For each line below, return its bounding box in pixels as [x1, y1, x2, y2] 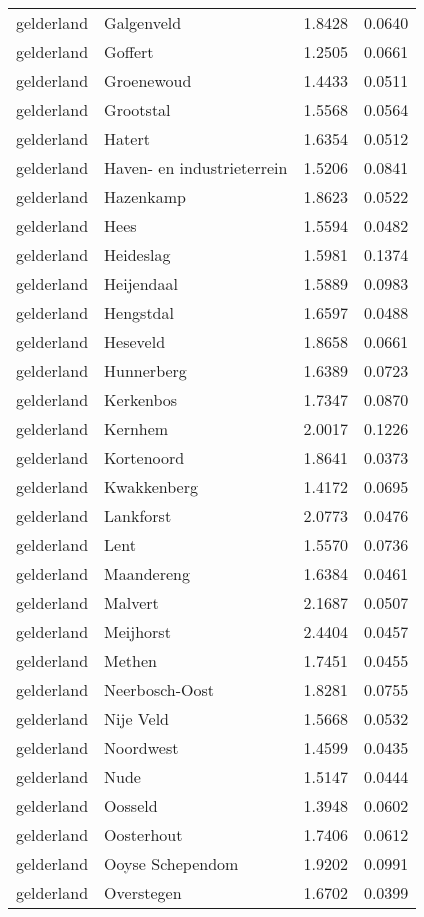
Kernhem [104, 417, 169, 440]
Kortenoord [104, 446, 185, 469]
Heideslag [104, 243, 171, 266]
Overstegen [104, 881, 182, 904]
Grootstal [104, 98, 171, 121]
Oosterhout [104, 823, 183, 846]
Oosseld [104, 794, 158, 817]
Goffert [104, 40, 154, 63]
